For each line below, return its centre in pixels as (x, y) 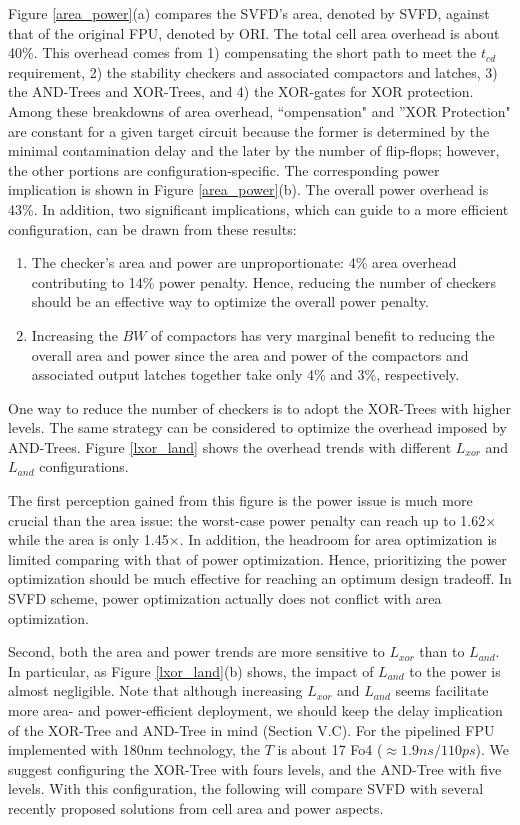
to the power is (455, 670)
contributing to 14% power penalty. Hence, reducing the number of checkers (264, 281)
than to (442, 651)
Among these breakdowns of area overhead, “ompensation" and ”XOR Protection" (259, 110)
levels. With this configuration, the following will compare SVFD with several (246, 788)
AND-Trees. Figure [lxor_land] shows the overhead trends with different (230, 446)
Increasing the (74, 334)
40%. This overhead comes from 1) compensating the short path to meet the (242, 52)
